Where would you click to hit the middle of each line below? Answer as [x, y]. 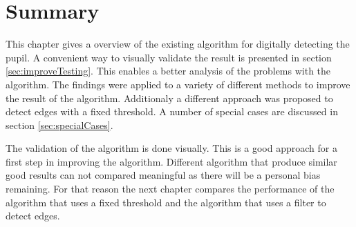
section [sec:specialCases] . [59, 125]
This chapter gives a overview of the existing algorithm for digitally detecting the [178, 44]
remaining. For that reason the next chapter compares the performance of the [170, 189]
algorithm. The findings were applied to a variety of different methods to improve [178, 84]
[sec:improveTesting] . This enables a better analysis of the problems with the [168, 71]
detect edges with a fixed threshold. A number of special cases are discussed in [172, 111]
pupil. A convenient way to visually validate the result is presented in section [169, 57]
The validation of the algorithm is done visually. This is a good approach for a [171, 148]
